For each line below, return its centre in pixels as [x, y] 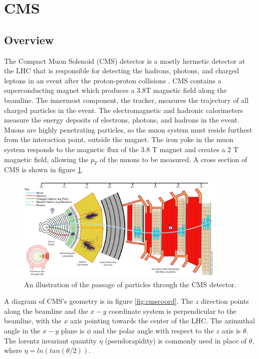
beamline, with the [33, 321]
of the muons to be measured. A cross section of [174, 159]
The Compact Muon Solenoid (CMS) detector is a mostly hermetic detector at [125, 61]
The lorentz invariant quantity [51, 340]
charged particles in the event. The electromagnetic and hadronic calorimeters [124, 110]
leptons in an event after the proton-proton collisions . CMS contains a [113, 80]
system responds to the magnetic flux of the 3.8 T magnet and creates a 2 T [121, 149]
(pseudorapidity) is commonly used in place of [176, 340]
